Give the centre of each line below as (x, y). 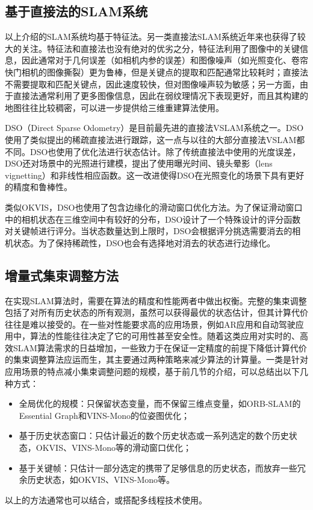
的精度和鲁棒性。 (39, 187)
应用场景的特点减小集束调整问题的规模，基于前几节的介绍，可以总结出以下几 (156, 371)
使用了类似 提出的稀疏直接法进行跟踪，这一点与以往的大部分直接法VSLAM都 (155, 139)
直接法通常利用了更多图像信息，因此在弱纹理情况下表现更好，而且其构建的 (160, 96)
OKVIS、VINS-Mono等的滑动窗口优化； (114, 448)
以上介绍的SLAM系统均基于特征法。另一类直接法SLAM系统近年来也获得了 (151, 37)
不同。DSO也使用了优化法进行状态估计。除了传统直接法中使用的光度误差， (153, 151)
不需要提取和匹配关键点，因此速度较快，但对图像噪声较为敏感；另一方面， (152, 84)
